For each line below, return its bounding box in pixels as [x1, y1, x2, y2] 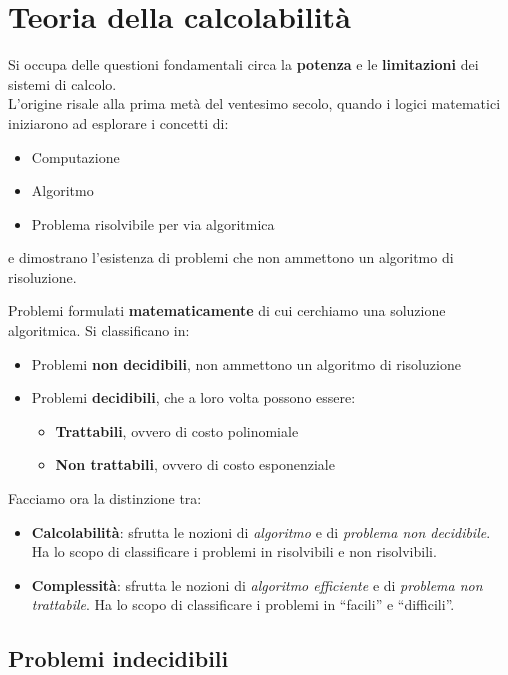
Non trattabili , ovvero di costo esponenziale [55, 454, 335, 475]
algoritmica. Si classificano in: [8, 320, 190, 341]
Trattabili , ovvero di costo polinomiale [55, 420, 299, 441]
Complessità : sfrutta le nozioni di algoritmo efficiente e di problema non [31, 574, 483, 595]
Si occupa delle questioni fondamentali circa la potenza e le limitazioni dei [8, 54, 479, 75]
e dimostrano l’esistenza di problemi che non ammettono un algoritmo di [8, 247, 454, 268]
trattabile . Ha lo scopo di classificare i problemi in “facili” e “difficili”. [31, 594, 455, 615]
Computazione [31, 146, 120, 167]
